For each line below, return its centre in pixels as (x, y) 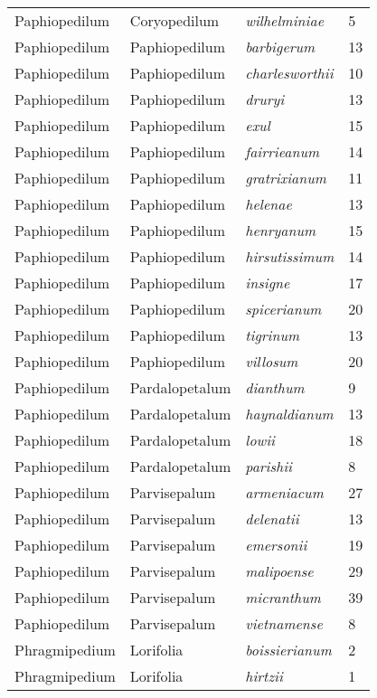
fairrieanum (283, 151)
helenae (269, 204)
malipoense (279, 571)
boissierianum (288, 650)
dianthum (275, 387)
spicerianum (283, 309)
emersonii (276, 545)
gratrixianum (286, 178)
